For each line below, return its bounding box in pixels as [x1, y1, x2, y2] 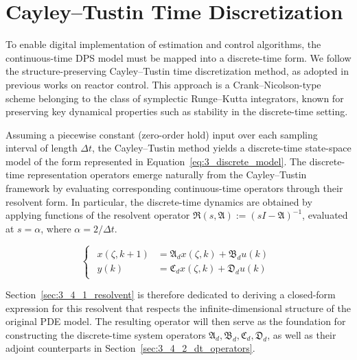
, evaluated [302, 208, 348, 222]
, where [41, 221, 71, 235]
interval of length [5, 141, 78, 155]
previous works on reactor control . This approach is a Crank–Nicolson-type [5, 77, 321, 91]
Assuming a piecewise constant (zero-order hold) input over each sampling [5, 127, 318, 141]
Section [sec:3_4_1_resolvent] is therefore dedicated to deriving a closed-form [5, 287, 336, 302]
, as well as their [267, 327, 336, 341]
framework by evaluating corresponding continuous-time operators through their [5, 181, 343, 195]
